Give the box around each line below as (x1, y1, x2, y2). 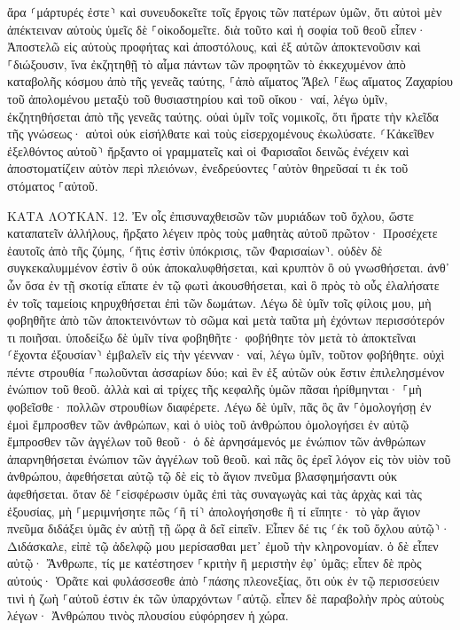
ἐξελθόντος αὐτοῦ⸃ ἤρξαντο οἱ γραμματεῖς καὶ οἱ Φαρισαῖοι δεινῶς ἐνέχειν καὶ (7, 141, 409, 160)
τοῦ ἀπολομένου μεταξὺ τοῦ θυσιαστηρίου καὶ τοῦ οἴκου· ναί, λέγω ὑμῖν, (7, 89, 388, 107)
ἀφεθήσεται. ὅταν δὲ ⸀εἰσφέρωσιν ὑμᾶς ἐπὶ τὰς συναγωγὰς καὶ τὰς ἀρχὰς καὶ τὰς (7, 484, 422, 503)
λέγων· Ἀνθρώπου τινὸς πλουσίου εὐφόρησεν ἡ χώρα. (7, 606, 289, 625)
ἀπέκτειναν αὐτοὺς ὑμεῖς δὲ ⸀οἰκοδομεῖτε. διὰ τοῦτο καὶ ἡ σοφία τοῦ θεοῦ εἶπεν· (7, 20, 426, 38)
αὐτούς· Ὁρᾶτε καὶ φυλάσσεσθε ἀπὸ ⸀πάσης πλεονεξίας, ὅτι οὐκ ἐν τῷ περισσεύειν (7, 571, 440, 589)
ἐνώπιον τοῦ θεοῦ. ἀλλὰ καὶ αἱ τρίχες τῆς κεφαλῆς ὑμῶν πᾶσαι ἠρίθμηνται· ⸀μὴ (7, 380, 422, 398)
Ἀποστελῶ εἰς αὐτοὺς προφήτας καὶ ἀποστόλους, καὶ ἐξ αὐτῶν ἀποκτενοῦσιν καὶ (7, 37, 421, 56)
